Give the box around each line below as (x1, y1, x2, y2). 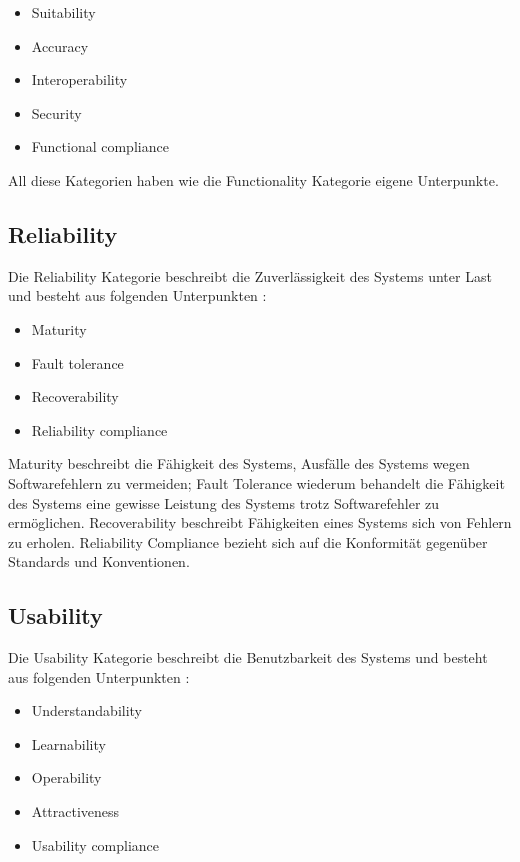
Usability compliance (31, 834, 160, 855)
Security (31, 102, 82, 123)
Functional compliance (31, 136, 169, 157)
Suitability (31, 2, 96, 22)
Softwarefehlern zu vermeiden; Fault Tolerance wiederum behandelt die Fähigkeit (8, 472, 505, 493)
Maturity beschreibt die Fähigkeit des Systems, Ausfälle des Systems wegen (8, 453, 470, 474)
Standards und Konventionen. (8, 551, 190, 572)
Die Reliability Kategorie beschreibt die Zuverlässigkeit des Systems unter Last (8, 265, 492, 286)
